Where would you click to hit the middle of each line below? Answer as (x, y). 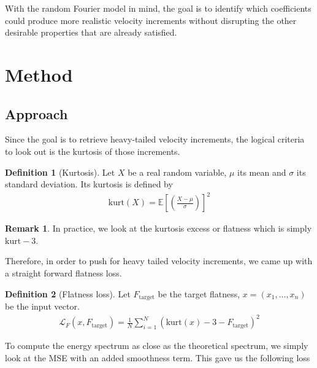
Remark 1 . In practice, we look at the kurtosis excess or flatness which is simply (158, 228)
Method (39, 74)
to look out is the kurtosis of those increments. (93, 151)
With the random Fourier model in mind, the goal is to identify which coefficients (158, 8)
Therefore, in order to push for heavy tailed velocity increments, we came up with (159, 261)
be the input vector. (42, 306)
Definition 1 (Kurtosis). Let (60, 172)
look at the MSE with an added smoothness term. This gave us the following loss (158, 357)
